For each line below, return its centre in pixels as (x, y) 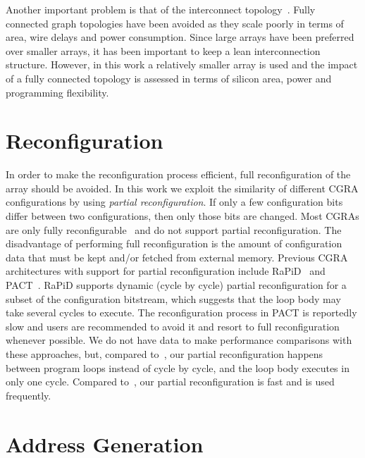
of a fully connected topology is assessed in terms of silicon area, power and (169, 78)
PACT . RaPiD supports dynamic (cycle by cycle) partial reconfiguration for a (176, 285)
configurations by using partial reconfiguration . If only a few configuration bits (174, 202)
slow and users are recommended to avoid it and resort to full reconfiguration (173, 326)
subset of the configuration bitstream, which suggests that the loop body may (173, 298)
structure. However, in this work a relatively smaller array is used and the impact (182, 64)
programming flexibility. (57, 92)
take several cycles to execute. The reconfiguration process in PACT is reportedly (181, 312)
